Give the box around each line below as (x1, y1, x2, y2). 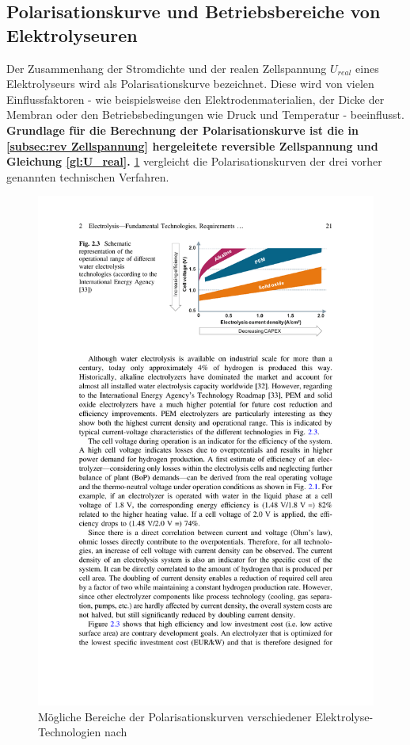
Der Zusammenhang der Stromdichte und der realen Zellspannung (6, 59, 327, 76)
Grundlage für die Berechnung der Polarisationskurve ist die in (6, 121, 359, 138)
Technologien (38, 724, 101, 740)
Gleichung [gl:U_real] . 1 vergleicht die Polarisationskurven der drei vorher (6, 153, 382, 170)
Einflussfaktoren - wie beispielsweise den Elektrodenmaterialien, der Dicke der (6, 90, 385, 107)
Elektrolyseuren (6, 22, 138, 47)
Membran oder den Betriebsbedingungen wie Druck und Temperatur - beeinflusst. (6, 106, 404, 123)
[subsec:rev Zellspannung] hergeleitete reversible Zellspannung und (6, 137, 378, 154)
